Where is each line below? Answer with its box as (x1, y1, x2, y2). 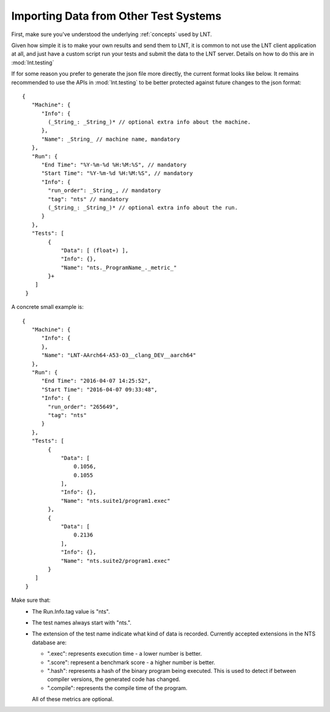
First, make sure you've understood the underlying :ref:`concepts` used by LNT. (11, 31, 212, 38)
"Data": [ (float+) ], (61, 247, 129, 254)
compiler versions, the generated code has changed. (47, 676, 180, 683)
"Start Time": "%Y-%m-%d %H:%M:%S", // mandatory (41, 170, 193, 177)
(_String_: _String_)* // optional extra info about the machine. (48, 119, 251, 125)
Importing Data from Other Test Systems (11, 9, 222, 23)
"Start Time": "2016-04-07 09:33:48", (41, 386, 158, 393)
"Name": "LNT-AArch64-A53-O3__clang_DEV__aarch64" (41, 352, 197, 359)
